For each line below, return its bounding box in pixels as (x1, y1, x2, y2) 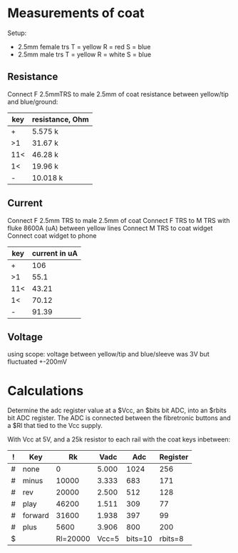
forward (22, 511, 50, 521)
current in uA (31, 248, 78, 258)
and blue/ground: (7, 97, 58, 106)
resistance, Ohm (31, 114, 89, 124)
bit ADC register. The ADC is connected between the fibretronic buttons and (7, 414, 231, 422)
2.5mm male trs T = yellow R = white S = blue (17, 50, 152, 59)
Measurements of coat (7, 5, 145, 21)
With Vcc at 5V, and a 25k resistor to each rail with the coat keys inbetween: (7, 435, 231, 444)
